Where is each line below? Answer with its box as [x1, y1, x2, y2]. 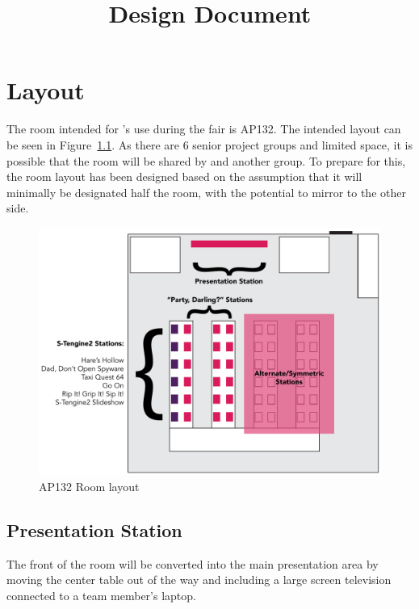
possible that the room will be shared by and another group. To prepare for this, [6, 152, 406, 169]
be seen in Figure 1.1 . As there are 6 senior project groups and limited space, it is [6, 136, 413, 153]
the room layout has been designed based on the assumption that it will [6, 168, 362, 185]
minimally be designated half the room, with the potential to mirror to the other [6, 183, 406, 200]
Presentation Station [6, 517, 182, 542]
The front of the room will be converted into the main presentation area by [6, 555, 379, 572]
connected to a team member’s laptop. [6, 586, 196, 603]
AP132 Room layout [39, 477, 140, 494]
